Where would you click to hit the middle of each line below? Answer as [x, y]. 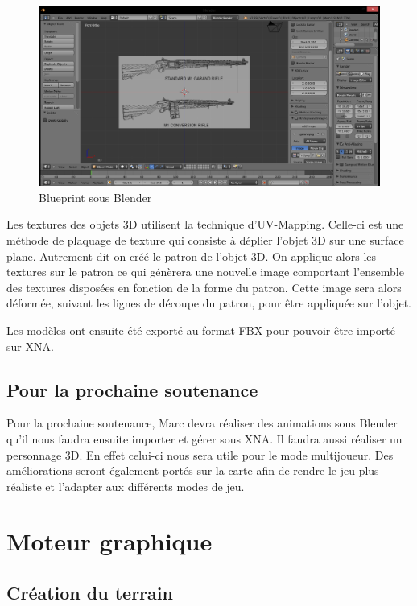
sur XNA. [30, 346]
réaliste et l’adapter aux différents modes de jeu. [126, 486]
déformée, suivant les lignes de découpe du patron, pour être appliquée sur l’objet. [209, 303]
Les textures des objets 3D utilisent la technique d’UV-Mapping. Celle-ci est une [205, 224]
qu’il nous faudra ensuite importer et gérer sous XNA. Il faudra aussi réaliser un [204, 438]
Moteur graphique [109, 541]
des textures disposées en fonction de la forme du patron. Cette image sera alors [204, 287]
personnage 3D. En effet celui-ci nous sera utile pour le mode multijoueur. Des [200, 454]
